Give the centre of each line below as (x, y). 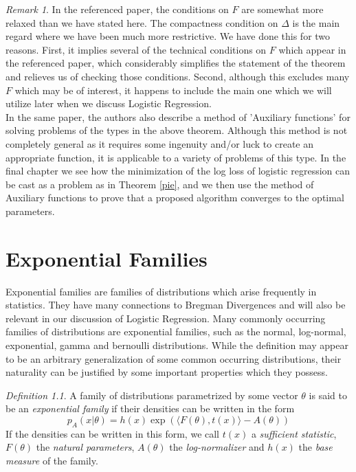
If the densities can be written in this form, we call (113, 433)
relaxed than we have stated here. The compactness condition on (142, 22)
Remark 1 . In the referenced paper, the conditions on (117, 9)
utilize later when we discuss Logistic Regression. (109, 103)
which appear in (312, 49)
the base (315, 447)
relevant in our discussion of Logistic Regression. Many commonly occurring (166, 318)
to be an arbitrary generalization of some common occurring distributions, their (174, 358)
